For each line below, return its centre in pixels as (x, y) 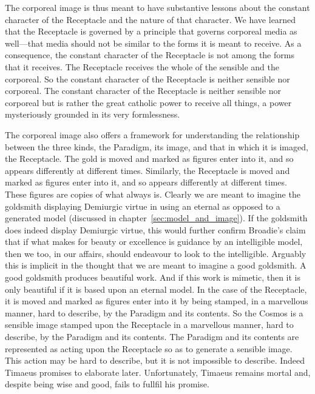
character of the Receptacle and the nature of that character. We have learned (151, 19)
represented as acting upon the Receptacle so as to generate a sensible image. (149, 348)
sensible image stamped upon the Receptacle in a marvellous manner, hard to (149, 325)
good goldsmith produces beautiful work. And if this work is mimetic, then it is (153, 277)
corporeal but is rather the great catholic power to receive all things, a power (148, 102)
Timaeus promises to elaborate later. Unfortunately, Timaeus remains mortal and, (158, 372)
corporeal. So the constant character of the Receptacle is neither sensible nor (147, 78)
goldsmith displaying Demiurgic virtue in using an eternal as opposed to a (143, 206)
